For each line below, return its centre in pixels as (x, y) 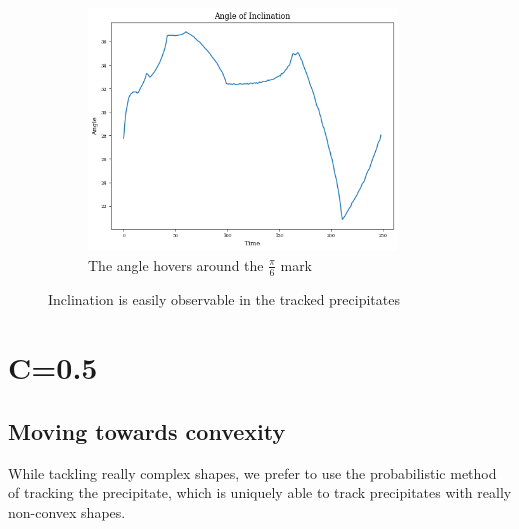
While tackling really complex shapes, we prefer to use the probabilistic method (252, 472)
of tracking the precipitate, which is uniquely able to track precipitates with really (260, 492)
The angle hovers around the (176, 264)
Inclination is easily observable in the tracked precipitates (224, 298)
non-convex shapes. (67, 511)
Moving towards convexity (147, 430)
